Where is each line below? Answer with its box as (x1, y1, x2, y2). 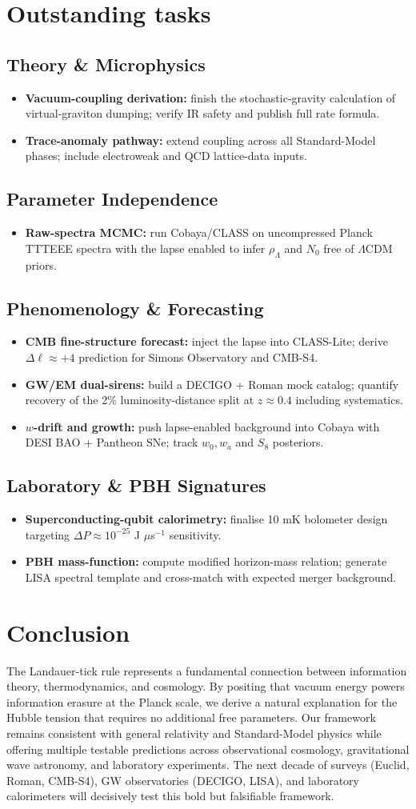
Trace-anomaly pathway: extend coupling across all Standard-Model (25, 131, 376, 148)
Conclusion (6, 615, 130, 648)
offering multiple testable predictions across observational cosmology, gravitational (6, 740, 410, 757)
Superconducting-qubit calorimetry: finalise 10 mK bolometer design (25, 511, 388, 527)
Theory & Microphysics (6, 51, 206, 76)
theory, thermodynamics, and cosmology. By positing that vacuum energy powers (6, 678, 405, 695)
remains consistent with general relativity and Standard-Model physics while (6, 724, 382, 741)
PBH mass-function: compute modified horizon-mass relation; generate (25, 553, 387, 570)
